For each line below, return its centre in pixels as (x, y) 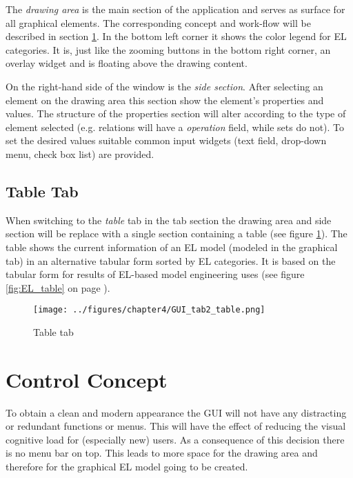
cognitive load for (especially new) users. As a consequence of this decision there (175, 439)
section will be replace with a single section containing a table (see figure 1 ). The (176, 233)
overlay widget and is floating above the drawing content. (127, 63)
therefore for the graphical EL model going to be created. (127, 467)
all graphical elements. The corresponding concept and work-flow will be (158, 22)
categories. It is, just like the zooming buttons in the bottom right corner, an (168, 49)
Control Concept (87, 379)
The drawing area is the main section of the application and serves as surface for (175, 9)
